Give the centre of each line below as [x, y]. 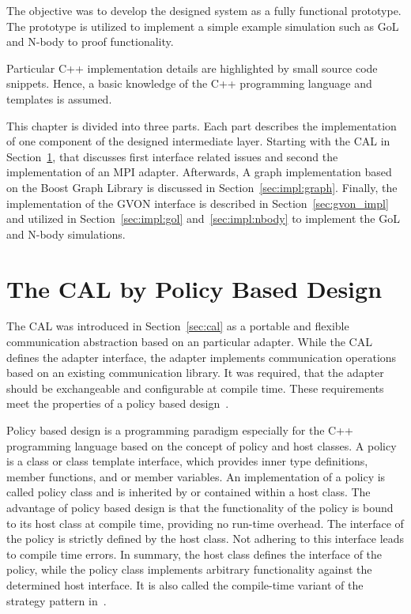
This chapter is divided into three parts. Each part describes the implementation [202, 125]
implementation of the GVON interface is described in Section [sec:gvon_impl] [198, 203]
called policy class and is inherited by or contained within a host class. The [189, 492]
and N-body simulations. [66, 234]
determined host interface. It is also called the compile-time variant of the [185, 584]
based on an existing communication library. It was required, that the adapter [195, 373]
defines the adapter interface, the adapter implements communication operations [202, 357]
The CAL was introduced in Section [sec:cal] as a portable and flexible [178, 326]
